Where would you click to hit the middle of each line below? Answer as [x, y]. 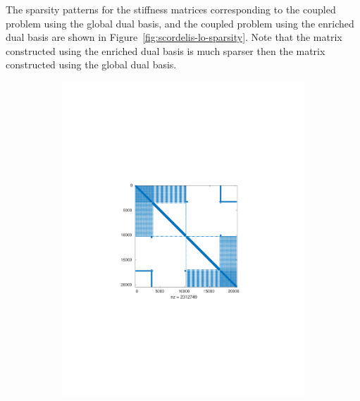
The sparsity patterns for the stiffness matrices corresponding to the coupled [171, 9]
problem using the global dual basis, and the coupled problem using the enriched [180, 23]
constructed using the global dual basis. [91, 64]
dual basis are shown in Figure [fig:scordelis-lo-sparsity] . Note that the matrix [174, 37]
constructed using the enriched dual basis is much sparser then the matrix [166, 50]
